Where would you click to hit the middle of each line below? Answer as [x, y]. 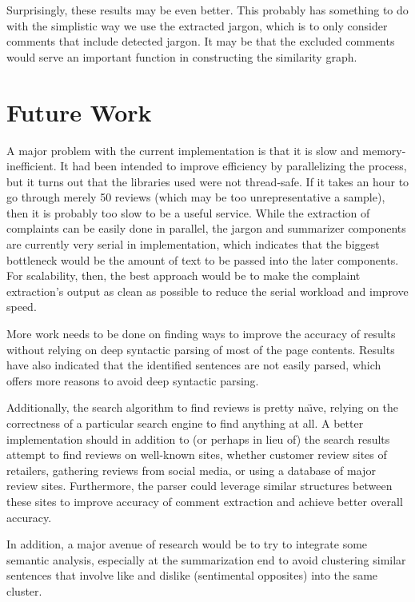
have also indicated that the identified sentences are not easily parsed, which [194, 365]
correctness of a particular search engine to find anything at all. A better [185, 423]
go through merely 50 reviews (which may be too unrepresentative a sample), [196, 197]
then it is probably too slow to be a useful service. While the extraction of [188, 212]
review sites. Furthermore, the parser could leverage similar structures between [200, 486]
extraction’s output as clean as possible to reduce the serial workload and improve [207, 291]
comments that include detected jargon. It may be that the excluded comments [201, 41]
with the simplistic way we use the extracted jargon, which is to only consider [197, 25]
